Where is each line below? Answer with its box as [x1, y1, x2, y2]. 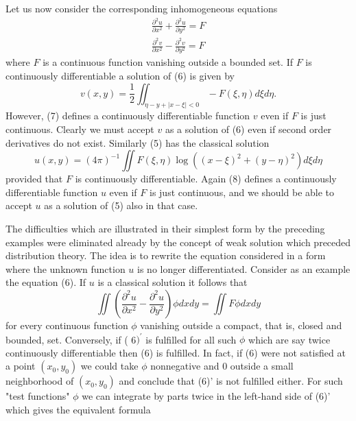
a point [5, 359, 36, 373]
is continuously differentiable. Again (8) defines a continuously [75, 171, 337, 186]
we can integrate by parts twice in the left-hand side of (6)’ [82, 389, 331, 403]
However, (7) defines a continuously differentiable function [5, 108, 250, 123]
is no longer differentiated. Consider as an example [137, 261, 351, 276]
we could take [80, 359, 139, 373]
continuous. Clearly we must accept [5, 122, 154, 136]
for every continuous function [5, 318, 128, 333]
